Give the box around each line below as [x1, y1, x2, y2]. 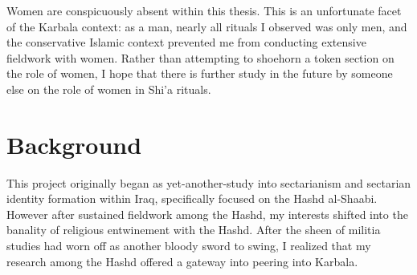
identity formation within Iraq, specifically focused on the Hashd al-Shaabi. [6, 190, 378, 207]
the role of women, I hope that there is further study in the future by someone [6, 65, 393, 82]
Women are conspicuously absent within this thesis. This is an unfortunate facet [6, 2, 402, 18]
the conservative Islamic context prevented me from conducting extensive [6, 34, 366, 51]
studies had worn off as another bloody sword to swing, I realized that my [6, 237, 371, 254]
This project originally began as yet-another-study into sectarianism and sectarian [6, 174, 411, 191]
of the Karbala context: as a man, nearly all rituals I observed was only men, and [6, 18, 407, 34]
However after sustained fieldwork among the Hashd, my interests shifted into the [6, 205, 408, 222]
